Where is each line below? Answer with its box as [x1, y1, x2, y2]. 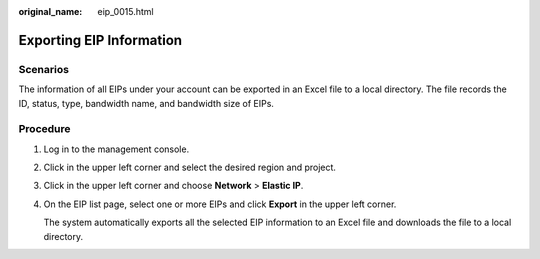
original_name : [18, 6, 83, 17]
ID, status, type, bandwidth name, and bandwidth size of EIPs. [18, 97, 275, 109]
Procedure [18, 122, 71, 136]
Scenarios [18, 62, 70, 76]
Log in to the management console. [43, 143, 190, 155]
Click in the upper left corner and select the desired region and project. [43, 161, 337, 174]
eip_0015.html [97, 6, 154, 17]
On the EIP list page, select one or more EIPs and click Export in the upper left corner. [43, 198, 397, 210]
